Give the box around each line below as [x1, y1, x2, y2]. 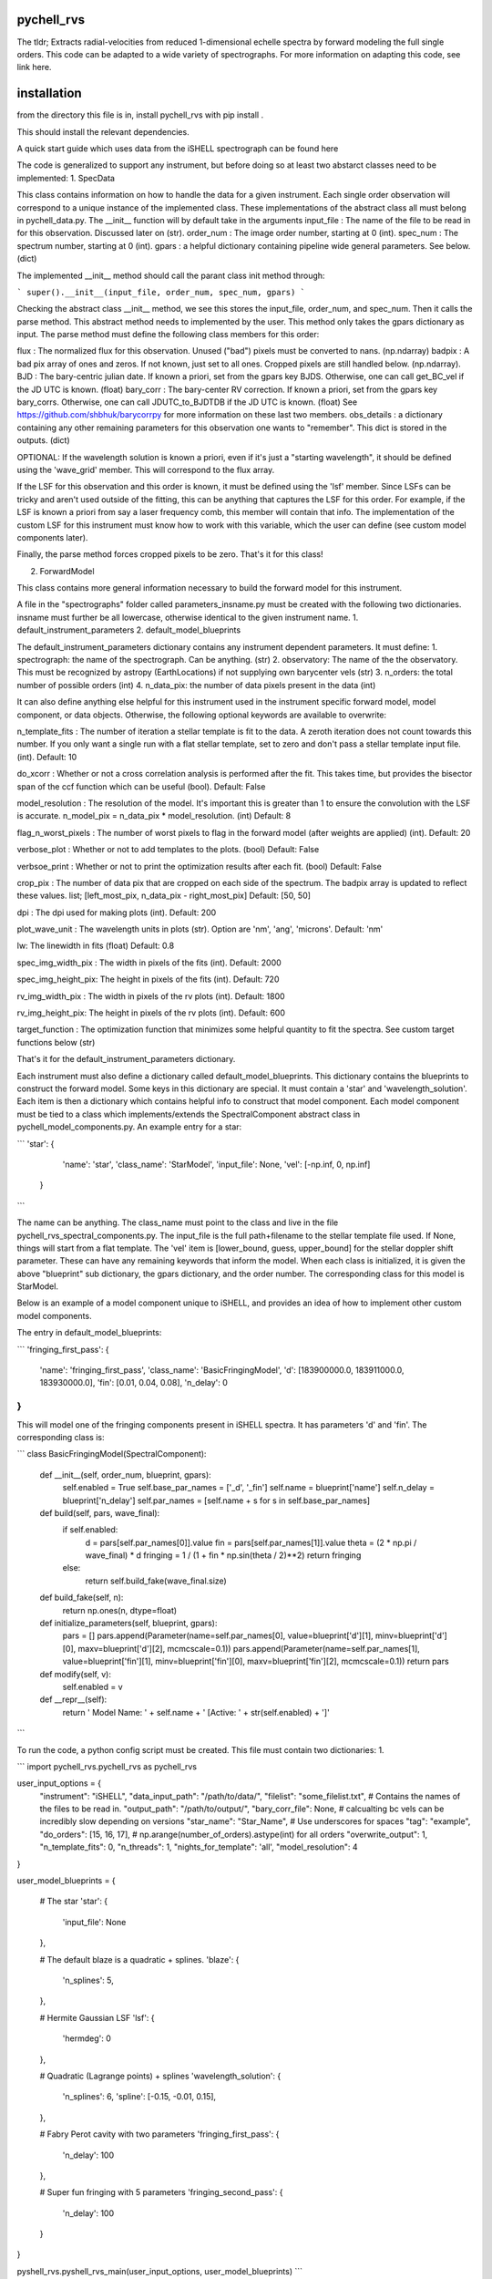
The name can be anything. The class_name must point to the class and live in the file [16, 1217, 339, 1228]
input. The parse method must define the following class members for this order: [16, 329, 320, 340]
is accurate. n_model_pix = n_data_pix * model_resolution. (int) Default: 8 [16, 810, 292, 821]
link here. [16, 62, 52, 73]
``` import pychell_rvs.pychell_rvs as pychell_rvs [16, 1760, 198, 1772]
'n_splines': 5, [62, 1975, 114, 1985]
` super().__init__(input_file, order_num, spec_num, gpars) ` [16, 287, 305, 297]
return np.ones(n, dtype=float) [62, 1604, 178, 1615]
